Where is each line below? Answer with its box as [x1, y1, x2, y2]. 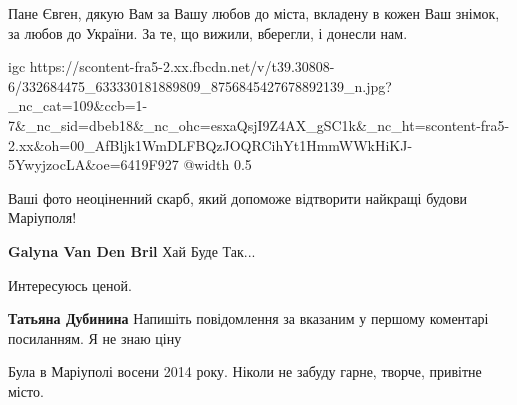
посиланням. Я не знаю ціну [8, 327, 182, 348]
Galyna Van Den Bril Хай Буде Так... [8, 240, 256, 261]
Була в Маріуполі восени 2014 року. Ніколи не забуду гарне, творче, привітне [8, 361, 482, 382]
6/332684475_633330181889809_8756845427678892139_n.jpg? [8, 75, 392, 96]
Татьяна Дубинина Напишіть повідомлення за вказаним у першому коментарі [8, 308, 489, 329]
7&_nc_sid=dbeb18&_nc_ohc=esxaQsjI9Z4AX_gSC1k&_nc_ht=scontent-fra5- [8, 114, 510, 135]
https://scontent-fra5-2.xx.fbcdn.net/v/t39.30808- [29, 56, 335, 77]
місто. [8, 380, 44, 401]
